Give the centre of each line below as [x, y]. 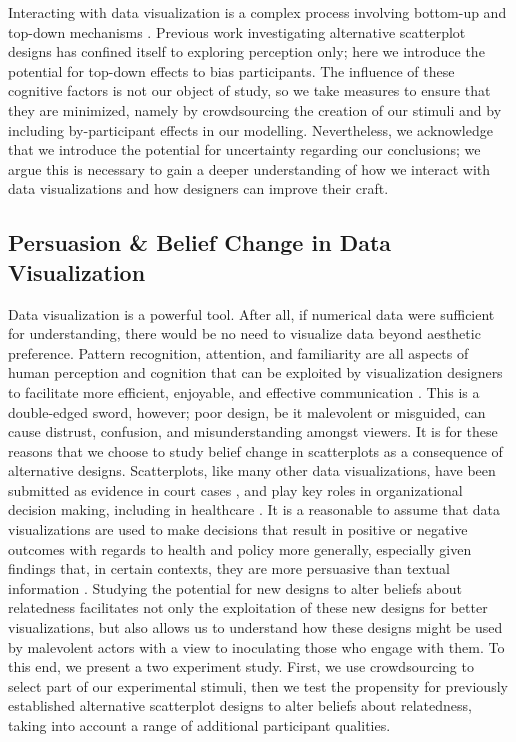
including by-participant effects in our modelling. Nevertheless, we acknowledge [250, 129]
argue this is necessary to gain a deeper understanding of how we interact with [249, 168]
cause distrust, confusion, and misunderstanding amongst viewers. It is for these [253, 431]
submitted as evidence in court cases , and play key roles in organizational [235, 489]
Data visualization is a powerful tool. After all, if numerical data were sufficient [251, 313]
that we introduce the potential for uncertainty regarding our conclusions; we [244, 149]
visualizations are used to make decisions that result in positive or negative [238, 529]
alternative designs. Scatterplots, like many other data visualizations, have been [252, 470]
